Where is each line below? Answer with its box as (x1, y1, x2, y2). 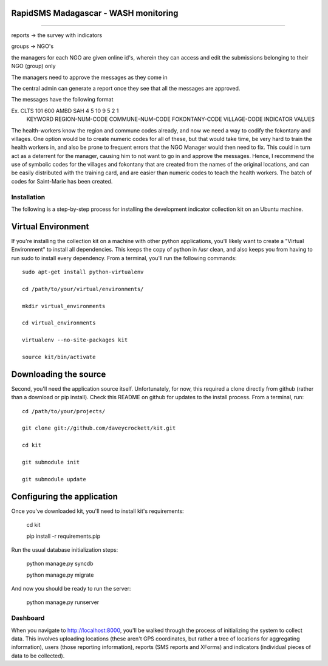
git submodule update (22, 476, 86, 482)
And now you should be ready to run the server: (11, 585, 131, 592)
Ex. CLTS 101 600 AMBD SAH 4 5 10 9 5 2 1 (11, 107, 119, 114)
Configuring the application (11, 491, 118, 501)
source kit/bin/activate (22, 354, 96, 360)
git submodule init (22, 459, 80, 466)
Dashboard (11, 614, 45, 622)
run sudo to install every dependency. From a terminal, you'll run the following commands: (11, 254, 237, 261)
